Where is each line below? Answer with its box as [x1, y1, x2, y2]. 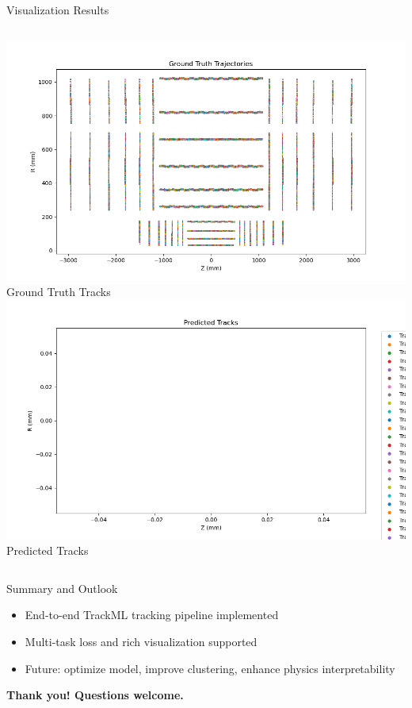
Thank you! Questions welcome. [6, 687, 184, 703]
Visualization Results [6, 2, 109, 17]
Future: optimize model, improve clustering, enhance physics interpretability [25, 660, 395, 676]
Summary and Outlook [6, 579, 118, 596]
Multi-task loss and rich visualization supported [25, 633, 257, 649]
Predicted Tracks [6, 542, 89, 559]
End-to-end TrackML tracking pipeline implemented [25, 606, 279, 623]
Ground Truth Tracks [6, 283, 111, 299]
